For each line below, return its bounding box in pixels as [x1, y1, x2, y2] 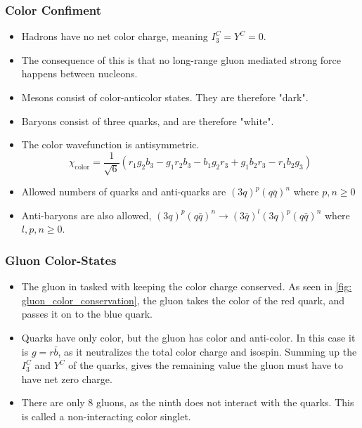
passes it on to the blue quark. [21, 306, 153, 321]
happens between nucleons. [21, 66, 138, 81]
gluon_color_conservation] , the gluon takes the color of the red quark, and [21, 292, 345, 307]
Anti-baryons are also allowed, [21, 207, 152, 222]
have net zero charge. [21, 371, 112, 386]
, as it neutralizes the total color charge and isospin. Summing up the [58, 344, 357, 358]
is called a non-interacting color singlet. [21, 408, 191, 423]
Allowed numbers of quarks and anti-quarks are [21, 184, 226, 199]
